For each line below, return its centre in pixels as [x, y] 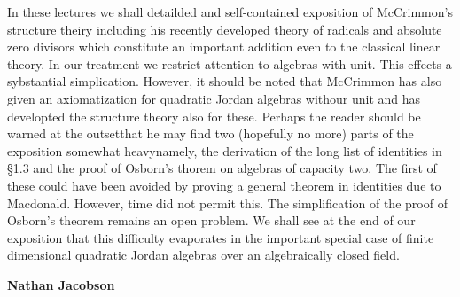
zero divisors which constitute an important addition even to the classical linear [224, 47]
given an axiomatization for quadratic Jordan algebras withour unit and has [214, 98]
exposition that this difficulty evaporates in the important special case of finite [221, 237]
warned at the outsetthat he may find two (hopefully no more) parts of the [211, 133]
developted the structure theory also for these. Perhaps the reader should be [214, 116]
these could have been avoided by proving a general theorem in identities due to [224, 185]
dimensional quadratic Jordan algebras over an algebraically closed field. [203, 255]
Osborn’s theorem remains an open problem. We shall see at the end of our [211, 220]
